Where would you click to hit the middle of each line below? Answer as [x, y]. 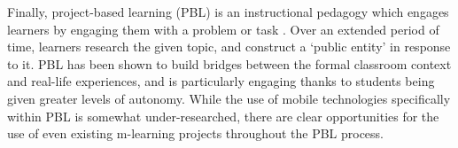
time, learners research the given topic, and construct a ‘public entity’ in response [229, 47]
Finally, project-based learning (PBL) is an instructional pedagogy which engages [228, 12]
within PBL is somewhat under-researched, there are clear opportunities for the [223, 116]
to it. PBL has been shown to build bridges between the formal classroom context [229, 63]
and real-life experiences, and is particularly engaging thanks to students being [221, 81]
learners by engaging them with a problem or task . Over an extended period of [223, 29]
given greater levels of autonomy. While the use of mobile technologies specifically [229, 98]
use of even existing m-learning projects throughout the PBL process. [196, 133]
